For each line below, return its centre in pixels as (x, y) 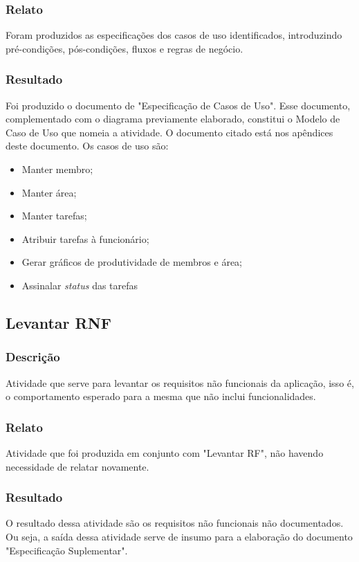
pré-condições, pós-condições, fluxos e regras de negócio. (125, 48)
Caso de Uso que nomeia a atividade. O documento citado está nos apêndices (169, 132)
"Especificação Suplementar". (67, 550)
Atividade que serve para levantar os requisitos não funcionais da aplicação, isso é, (180, 382)
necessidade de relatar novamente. (77, 466)
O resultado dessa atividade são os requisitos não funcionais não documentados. (175, 523)
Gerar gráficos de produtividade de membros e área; (132, 262)
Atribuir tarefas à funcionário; (85, 238)
